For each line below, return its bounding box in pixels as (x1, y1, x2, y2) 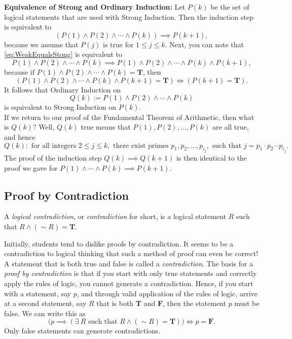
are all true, (212, 121, 249, 132)
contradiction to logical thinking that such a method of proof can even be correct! (4, 248, 259, 259)
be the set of (210, 2, 249, 12)
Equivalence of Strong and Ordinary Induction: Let (4, 2, 186, 12)
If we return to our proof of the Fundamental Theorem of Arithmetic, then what (4, 111, 254, 122)
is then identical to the (176, 152, 247, 163)
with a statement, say (4, 288, 71, 298)
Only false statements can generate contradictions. (4, 325, 161, 336)
